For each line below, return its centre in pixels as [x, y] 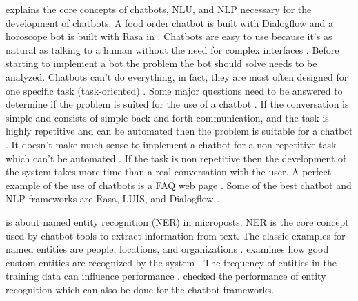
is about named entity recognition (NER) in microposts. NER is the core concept [177, 221]
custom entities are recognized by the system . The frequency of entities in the [171, 262]
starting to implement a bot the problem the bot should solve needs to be [161, 63]
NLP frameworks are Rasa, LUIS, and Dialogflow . [113, 198]
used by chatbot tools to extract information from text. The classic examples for [176, 235]
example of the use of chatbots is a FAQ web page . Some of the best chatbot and [179, 185]
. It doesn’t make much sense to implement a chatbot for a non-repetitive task [171, 144]
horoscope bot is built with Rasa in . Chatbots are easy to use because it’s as [169, 36]
